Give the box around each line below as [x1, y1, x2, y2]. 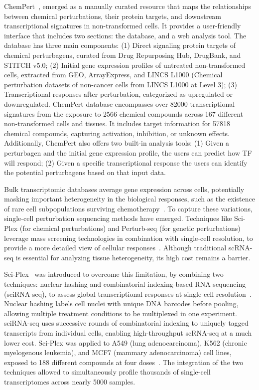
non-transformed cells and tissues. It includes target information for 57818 [4, 118, 231, 129]
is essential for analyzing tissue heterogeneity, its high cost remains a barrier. [15, 252, 251, 262]
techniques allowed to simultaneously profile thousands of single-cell [4, 367, 211, 377]
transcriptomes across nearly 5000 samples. [4, 376, 135, 387]
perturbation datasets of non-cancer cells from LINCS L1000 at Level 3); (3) [4, 79, 238, 89]
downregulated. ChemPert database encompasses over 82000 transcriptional [4, 98, 235, 109]
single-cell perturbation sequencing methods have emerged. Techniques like [4, 213, 232, 223]
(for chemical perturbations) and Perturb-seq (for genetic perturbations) [19, 223, 241, 233]
